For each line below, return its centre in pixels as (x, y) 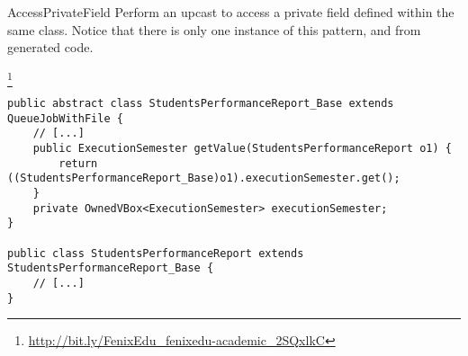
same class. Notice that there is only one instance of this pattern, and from (214, 29)
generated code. (50, 47)
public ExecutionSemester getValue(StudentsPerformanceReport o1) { (242, 149)
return (78, 163)
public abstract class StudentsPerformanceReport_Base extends (201, 104)
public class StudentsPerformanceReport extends (156, 253)
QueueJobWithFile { (65, 118)
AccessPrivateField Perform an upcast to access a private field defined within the (231, 12)
